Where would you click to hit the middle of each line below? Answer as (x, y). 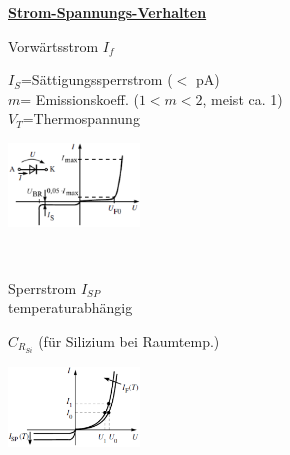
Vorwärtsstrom (53, 45)
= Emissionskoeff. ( (79, 98)
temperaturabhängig (70, 307)
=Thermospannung (81, 118)
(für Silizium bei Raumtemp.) (129, 340)
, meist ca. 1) (242, 98)
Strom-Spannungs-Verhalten (107, 12)
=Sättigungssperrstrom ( (96, 79)
